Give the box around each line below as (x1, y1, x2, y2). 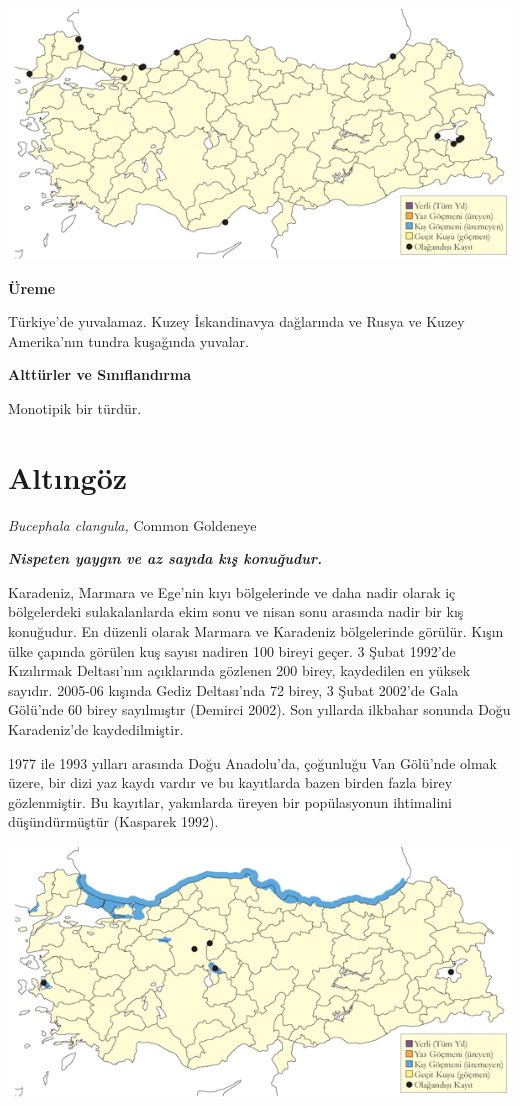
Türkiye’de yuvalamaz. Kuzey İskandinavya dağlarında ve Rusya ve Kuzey (8, 311, 465, 332)
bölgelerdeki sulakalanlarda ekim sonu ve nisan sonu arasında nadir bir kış (8, 601, 464, 622)
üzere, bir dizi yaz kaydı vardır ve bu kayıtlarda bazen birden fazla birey (8, 772, 453, 793)
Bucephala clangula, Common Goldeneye (8, 514, 257, 535)
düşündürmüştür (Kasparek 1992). (8, 811, 219, 832)
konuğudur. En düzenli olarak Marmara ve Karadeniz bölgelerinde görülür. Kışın (8, 621, 504, 642)
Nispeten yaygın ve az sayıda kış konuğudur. (8, 548, 322, 569)
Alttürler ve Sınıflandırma (8, 364, 192, 385)
